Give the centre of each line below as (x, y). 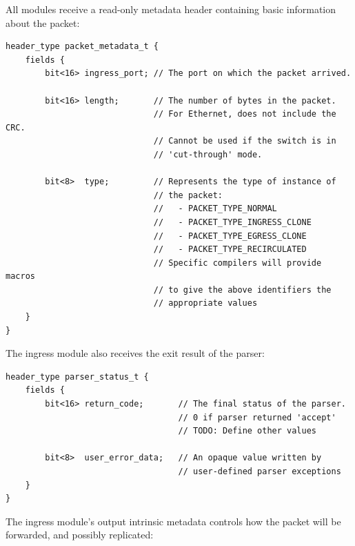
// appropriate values (205, 303)
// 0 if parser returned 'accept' (257, 417)
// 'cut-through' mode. (208, 154)
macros (20, 276)
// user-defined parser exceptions (260, 471)
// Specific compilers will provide (237, 263)
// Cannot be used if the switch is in (245, 141)
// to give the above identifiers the (242, 290)
